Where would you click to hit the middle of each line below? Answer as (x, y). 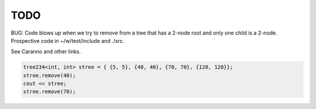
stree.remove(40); (49, 75)
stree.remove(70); (49, 92)
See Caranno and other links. (46, 52)
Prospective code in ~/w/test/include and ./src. (68, 40)
